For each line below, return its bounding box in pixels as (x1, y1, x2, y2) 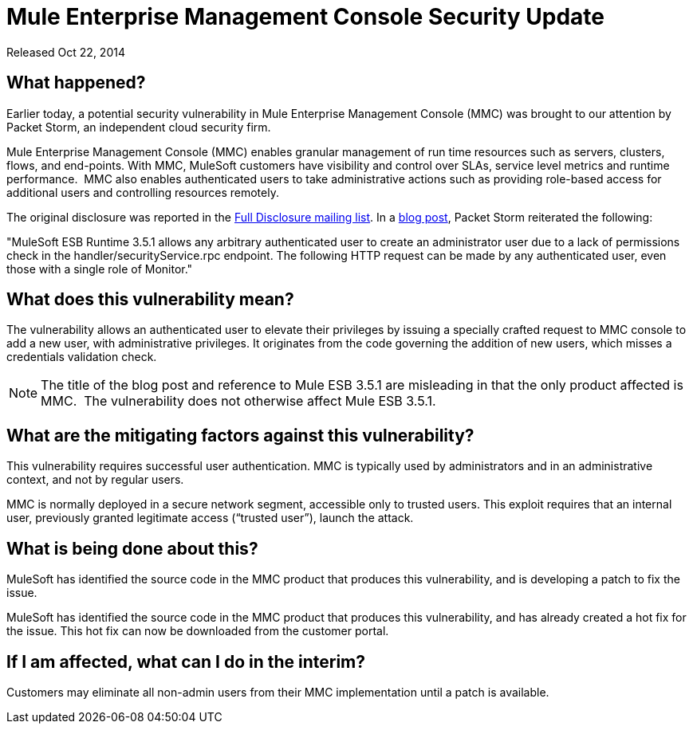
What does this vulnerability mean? (6, 289, 294, 310)
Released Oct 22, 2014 (6, 45, 125, 59)
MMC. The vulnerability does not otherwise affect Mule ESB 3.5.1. (41, 393, 436, 410)
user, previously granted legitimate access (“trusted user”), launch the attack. (6, 511, 414, 525)
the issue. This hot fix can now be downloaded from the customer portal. (6, 624, 389, 638)
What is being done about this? (6, 538, 258, 559)
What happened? (6, 73, 146, 93)
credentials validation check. (6, 350, 157, 364)
